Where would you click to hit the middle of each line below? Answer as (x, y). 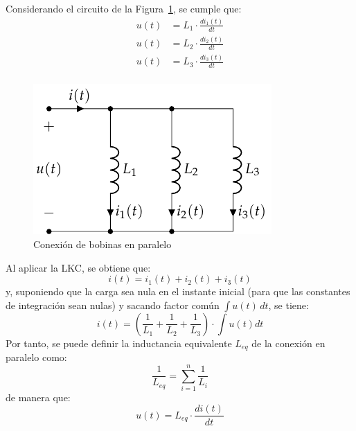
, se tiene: (288, 305)
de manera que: (38, 397)
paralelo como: (36, 357)
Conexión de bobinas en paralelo (103, 244)
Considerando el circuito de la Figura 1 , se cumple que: (124, 8)
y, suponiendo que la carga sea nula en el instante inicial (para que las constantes (178, 291)
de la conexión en (288, 343)
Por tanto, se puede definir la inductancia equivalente (119, 343)
